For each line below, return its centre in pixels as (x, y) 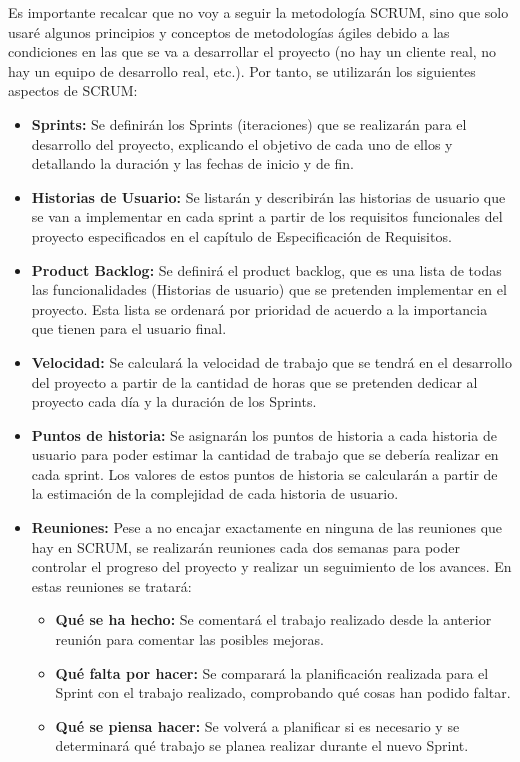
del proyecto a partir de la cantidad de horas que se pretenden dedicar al (254, 381)
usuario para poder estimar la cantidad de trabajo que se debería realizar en (265, 454)
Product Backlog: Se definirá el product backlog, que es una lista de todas (266, 269)
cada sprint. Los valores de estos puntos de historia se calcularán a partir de (264, 473)
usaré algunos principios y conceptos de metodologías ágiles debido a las (229, 31)
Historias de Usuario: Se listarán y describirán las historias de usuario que (268, 196)
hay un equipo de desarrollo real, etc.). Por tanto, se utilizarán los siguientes (242, 70)
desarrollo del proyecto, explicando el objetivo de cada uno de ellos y (242, 143)
